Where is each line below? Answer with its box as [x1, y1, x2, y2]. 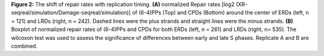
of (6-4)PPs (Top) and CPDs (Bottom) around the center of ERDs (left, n [132, 9, 309, 16]
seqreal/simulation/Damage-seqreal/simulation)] [11, 9, 131, 16]
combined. [11, 42, 38, 49]
